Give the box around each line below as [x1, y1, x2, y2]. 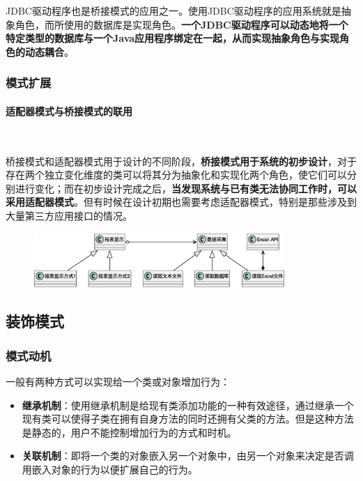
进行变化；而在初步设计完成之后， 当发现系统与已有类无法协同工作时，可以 [15, 181, 357, 195]
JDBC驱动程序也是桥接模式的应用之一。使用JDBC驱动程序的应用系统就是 [6, 3, 341, 17]
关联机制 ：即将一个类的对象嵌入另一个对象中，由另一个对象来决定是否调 [22, 448, 354, 463]
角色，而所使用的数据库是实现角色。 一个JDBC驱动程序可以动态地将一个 [15, 17, 348, 31]
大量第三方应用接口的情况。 [6, 208, 132, 222]
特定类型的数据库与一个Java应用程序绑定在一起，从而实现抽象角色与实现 [6, 31, 340, 45]
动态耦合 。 [24, 44, 74, 59]
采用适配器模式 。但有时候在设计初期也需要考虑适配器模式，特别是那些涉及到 [6, 194, 357, 209]
